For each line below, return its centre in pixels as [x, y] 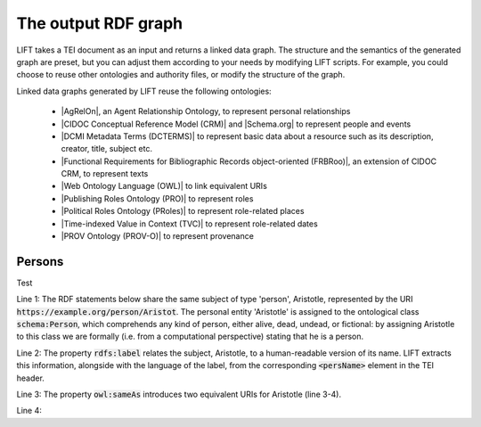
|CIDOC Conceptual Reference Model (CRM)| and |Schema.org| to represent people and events [236, 124]
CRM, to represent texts [105, 174]
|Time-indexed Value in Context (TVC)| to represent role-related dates [189, 224]
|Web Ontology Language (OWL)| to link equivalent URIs [164, 186]
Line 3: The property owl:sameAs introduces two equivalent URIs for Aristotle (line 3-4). [179, 394]
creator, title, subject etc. [107, 149]
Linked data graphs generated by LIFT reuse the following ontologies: [144, 91]
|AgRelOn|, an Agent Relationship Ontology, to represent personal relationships [206, 111]
